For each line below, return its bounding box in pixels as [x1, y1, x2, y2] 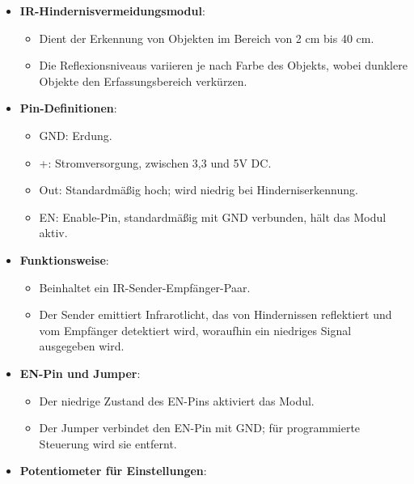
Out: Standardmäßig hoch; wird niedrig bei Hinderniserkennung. [39, 181, 358, 198]
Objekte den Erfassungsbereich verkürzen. [39, 72, 247, 89]
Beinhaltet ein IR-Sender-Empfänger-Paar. [39, 278, 251, 295]
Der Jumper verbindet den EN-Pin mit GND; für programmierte [39, 419, 361, 436]
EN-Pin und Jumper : [19, 364, 141, 381]
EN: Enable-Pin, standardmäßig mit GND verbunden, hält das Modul [39, 208, 387, 225]
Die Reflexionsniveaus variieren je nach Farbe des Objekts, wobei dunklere [39, 57, 408, 74]
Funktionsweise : [19, 251, 109, 268]
